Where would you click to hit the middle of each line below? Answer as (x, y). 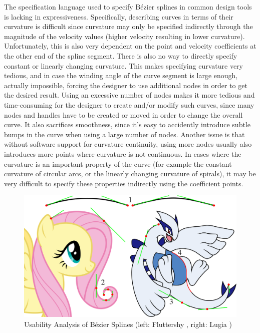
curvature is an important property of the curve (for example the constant (118, 163)
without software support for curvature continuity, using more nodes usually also (128, 144)
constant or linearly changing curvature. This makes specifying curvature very (123, 65)
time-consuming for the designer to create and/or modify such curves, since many (129, 104)
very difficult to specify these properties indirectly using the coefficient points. (124, 183)
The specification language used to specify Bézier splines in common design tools (128, 7)
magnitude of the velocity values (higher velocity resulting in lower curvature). (124, 36)
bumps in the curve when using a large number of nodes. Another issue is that (124, 134)
